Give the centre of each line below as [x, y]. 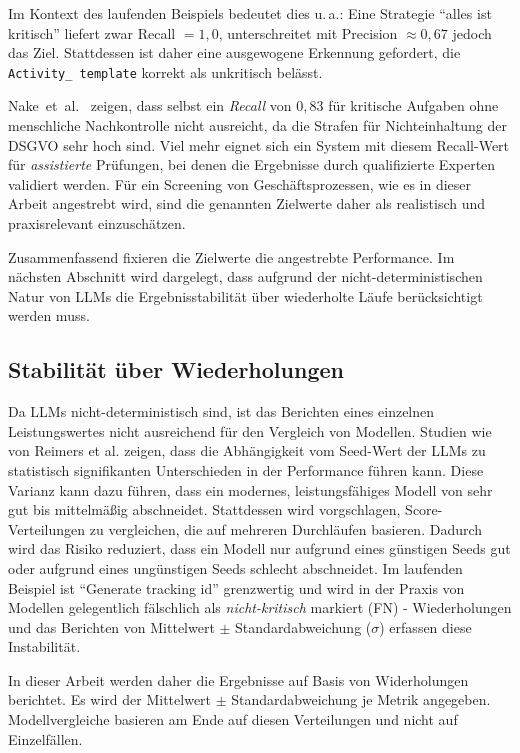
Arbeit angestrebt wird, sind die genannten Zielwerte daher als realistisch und [247, 203]
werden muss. [49, 315]
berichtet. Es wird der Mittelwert [110, 699]
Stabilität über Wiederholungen [176, 369]
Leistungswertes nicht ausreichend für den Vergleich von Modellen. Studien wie [250, 430]
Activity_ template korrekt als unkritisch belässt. [165, 71]
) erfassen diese [425, 626]
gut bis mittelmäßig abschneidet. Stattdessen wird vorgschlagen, [204, 509]
